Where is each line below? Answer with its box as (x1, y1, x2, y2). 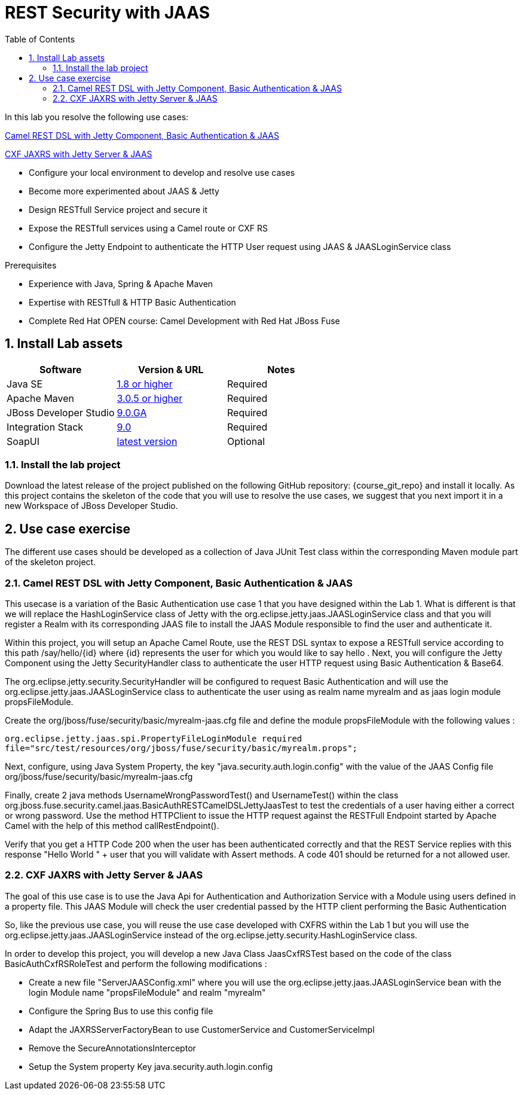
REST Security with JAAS (5, 2, 210, 23)
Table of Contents (5, 33, 75, 44)
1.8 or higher (117, 377, 173, 390)
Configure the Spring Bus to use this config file (29, 1005, 213, 1016)
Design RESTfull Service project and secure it (29, 204, 208, 215)
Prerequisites (5, 260, 57, 270)
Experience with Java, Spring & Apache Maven (29, 278, 213, 289)
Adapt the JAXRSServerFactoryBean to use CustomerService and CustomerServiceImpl (29, 1024, 375, 1035)
